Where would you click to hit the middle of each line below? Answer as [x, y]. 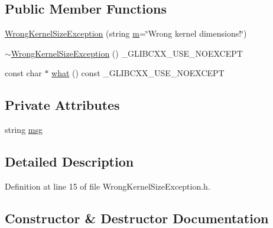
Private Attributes [62, 105]
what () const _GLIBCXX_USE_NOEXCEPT [138, 73]
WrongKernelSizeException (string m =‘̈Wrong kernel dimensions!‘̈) [126, 33]
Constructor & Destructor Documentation [137, 218]
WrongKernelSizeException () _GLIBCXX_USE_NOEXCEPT [127, 53]
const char [23, 73]
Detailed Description [69, 162]
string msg [24, 130]
